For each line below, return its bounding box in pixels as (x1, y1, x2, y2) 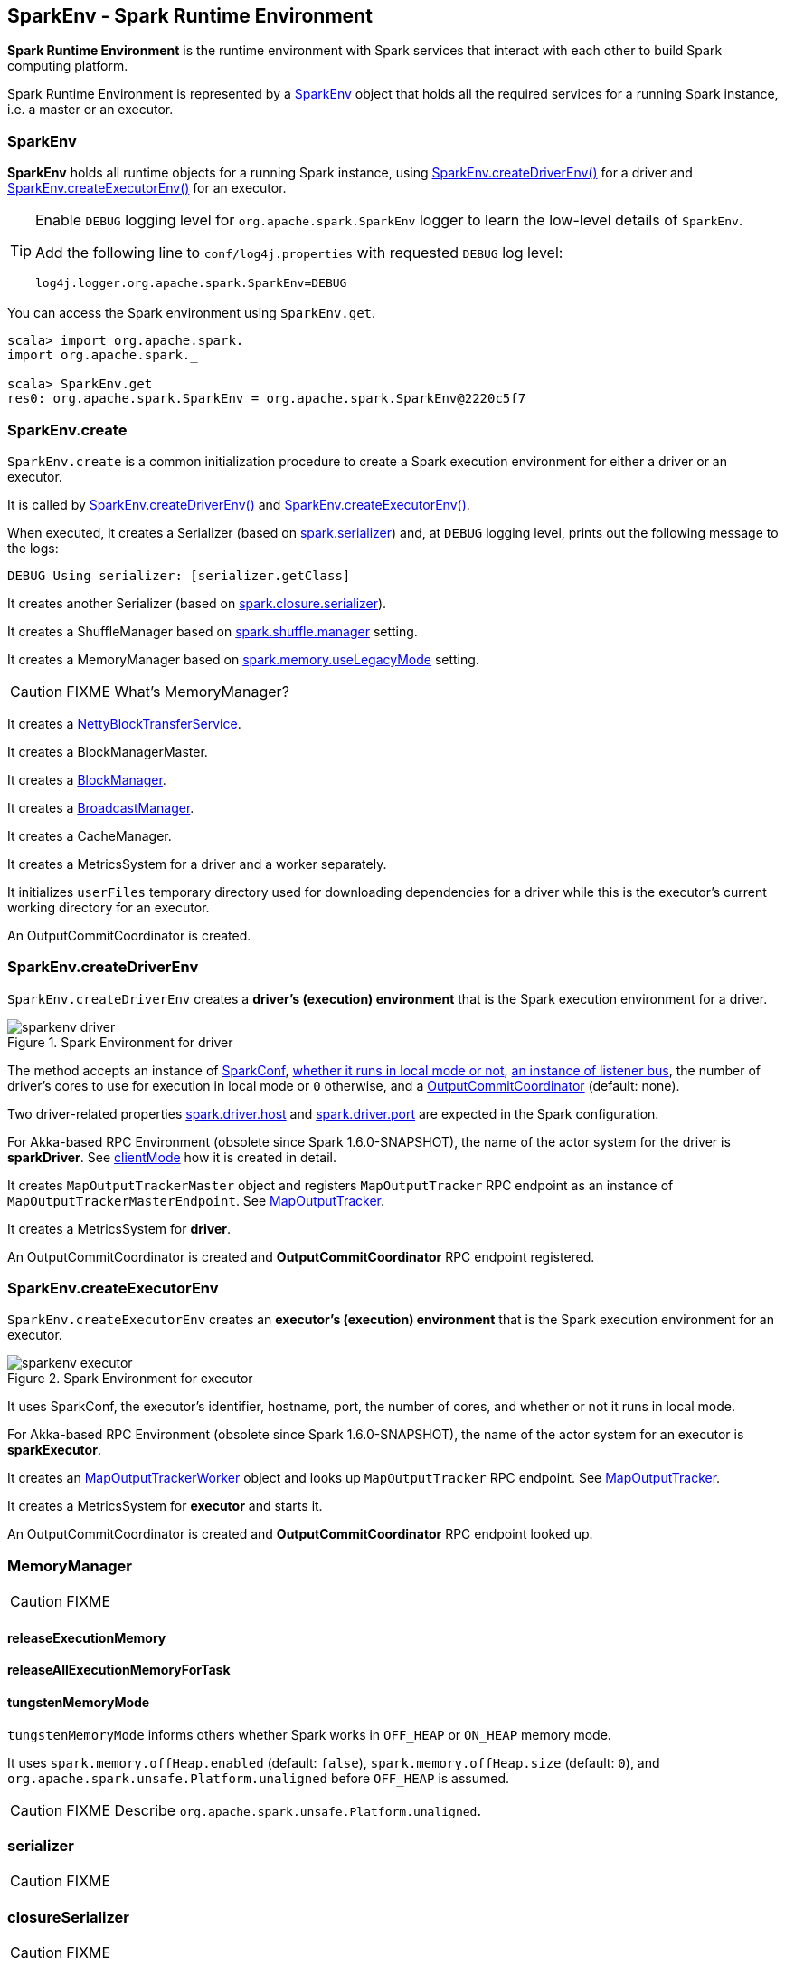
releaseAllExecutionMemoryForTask (7, 1662, 231, 1678)
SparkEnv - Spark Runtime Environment (7, 5, 373, 27)
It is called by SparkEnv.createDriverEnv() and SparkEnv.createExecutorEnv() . (7, 496, 470, 512)
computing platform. (7, 58, 128, 74)
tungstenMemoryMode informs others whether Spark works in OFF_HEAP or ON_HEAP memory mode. (7, 1726, 611, 1742)
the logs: (7, 539, 59, 556)
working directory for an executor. (7, 899, 210, 915)
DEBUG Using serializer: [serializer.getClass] (7, 568, 351, 583)
